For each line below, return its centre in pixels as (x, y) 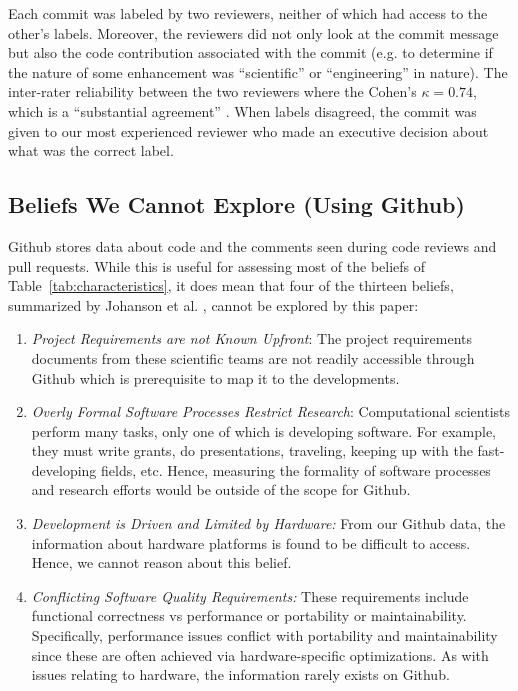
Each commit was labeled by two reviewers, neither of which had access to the (248, 13)
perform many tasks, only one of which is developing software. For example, (264, 430)
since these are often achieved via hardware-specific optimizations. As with (260, 654)
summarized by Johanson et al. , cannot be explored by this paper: (213, 304)
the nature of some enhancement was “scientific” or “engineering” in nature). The (258, 71)
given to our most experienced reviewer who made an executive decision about (248, 130)
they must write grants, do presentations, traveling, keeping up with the (252, 450)
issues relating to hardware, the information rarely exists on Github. (240, 674)
